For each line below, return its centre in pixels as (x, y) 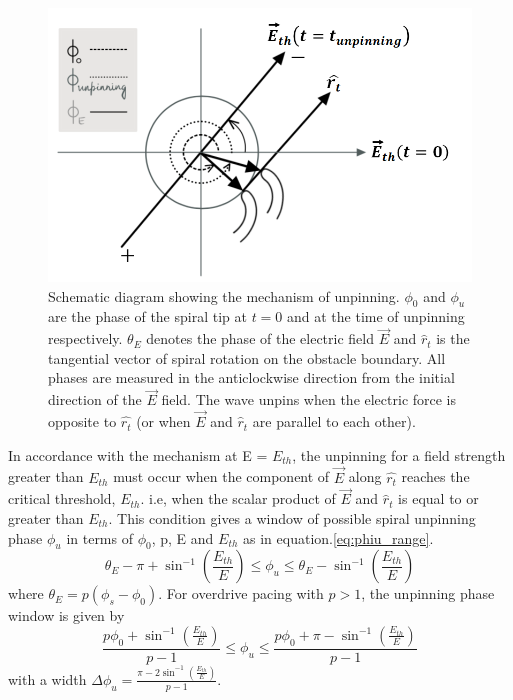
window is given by (66, 615)
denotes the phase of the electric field (260, 338)
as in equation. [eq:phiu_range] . (338, 537)
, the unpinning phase (428, 593)
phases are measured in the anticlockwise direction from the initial (251, 377)
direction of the (95, 399)
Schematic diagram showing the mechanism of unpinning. (224, 295)
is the (453, 338)
